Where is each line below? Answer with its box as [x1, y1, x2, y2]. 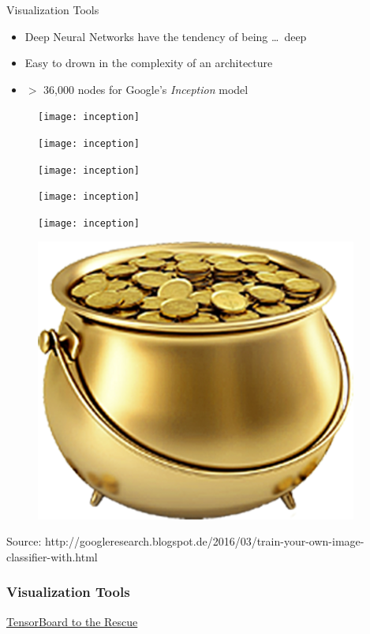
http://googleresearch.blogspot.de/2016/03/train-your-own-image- [45, 533, 364, 550]
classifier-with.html [6, 548, 98, 565]
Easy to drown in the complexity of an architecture [24, 54, 273, 71]
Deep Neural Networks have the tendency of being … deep [24, 28, 307, 44]
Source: [6, 533, 42, 550]
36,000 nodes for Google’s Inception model [43, 81, 249, 97]
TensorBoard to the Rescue [6, 613, 138, 629]
